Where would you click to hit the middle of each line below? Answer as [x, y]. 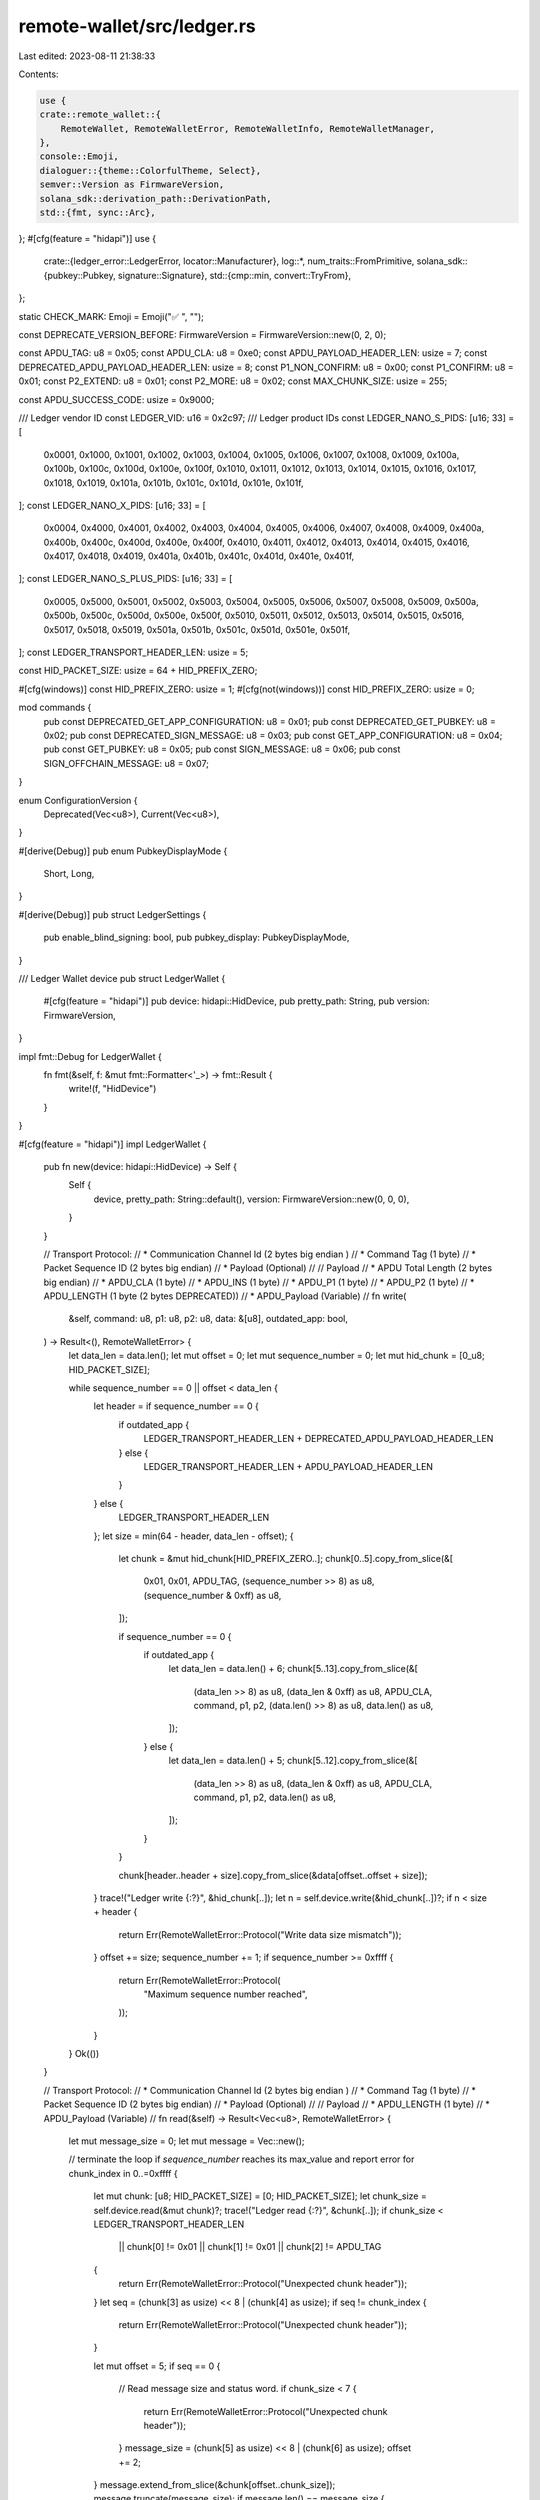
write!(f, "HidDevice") [112, 1089]
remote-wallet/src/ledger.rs [137, 26]
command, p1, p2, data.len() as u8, [265, 1797]
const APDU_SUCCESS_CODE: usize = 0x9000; [116, 399]
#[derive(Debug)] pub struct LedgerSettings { [112, 914]
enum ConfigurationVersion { [78, 800]
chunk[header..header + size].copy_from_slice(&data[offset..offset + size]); [273, 1875]
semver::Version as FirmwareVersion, [132, 184]
